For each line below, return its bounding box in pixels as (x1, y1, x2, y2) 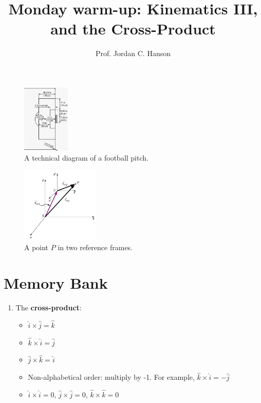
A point (24, 242, 49, 253)
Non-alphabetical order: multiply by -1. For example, (28, 372, 195, 382)
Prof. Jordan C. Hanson (95, 48, 171, 59)
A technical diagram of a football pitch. (24, 152, 148, 163)
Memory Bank (4, 272, 108, 293)
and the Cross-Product (50, 18, 216, 39)
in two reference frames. (58, 242, 133, 253)
